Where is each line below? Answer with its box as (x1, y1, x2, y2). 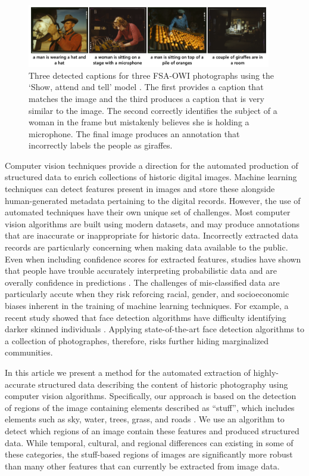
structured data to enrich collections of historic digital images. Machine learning (5, 171, 297, 183)
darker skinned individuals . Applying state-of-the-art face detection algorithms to (5, 323, 304, 335)
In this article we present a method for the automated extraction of (5, 366, 251, 378)
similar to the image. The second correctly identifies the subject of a (29, 104, 277, 116)
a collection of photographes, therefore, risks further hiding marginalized (5, 334, 269, 347)
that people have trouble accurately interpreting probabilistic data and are (5, 264, 277, 277)
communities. (5, 346, 53, 358)
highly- (253, 366, 279, 378)
